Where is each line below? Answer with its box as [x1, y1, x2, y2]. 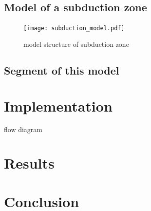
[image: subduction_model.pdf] [23, 25, 125, 32]
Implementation [4, 96, 113, 116]
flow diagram [4, 124, 42, 134]
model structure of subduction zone [23, 38, 129, 49]
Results [4, 153, 55, 173]
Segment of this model [4, 62, 119, 77]
